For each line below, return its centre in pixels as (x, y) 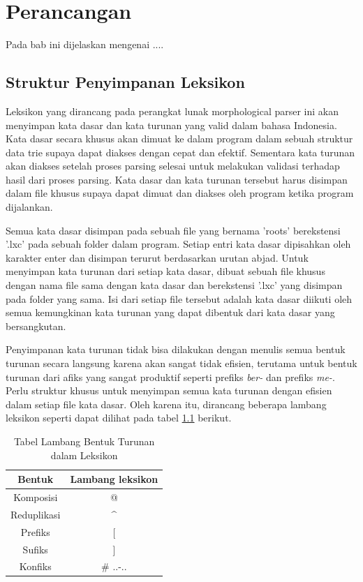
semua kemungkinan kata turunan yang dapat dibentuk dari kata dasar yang (170, 312)
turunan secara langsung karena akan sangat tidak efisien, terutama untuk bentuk (181, 363)
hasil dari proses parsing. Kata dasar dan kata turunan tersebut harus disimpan (177, 179)
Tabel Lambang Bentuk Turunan (84, 441)
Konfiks (35, 566)
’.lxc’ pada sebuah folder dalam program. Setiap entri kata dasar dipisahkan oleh (178, 244)
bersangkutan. (36, 326)
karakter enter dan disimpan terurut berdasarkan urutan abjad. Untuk (157, 257)
